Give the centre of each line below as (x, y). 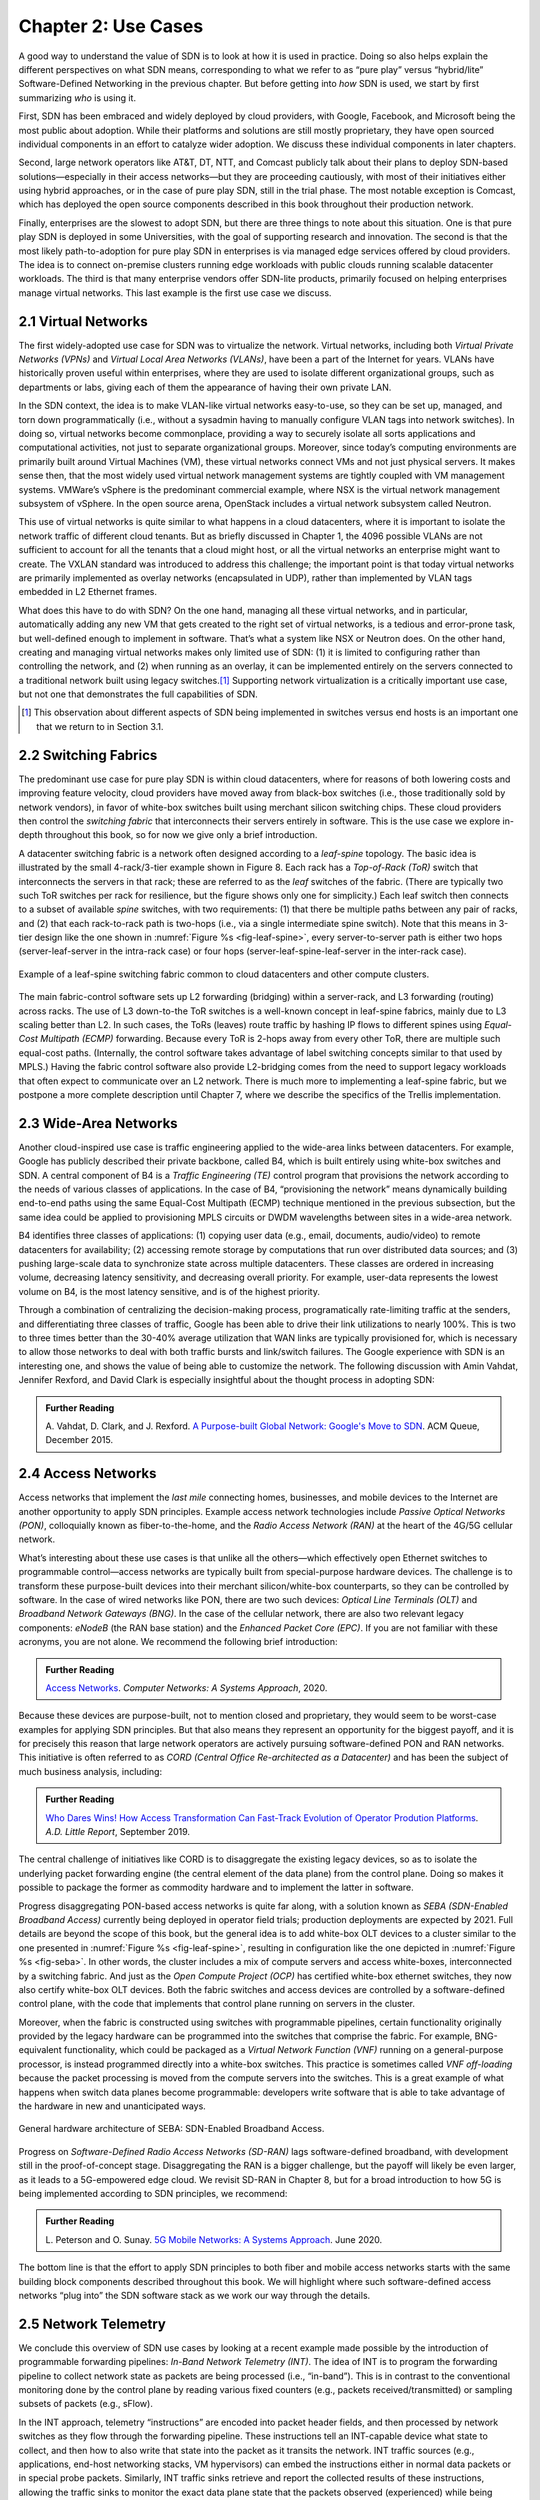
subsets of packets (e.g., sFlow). (86, 2404)
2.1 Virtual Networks (83, 321)
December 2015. (79, 1440)
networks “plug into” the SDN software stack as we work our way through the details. (194, 2295)
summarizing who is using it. (77, 97)
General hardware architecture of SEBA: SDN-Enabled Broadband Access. (171, 2129)
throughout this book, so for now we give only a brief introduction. (181, 835)
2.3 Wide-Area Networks (98, 1123)
